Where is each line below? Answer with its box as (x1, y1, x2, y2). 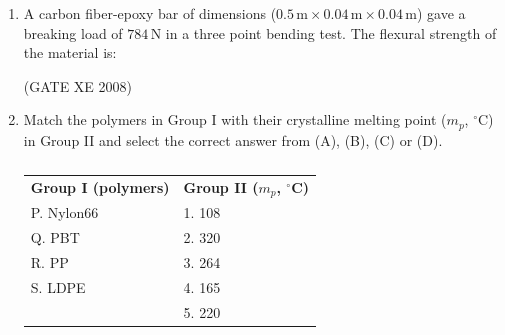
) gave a (416, 3, 466, 23)
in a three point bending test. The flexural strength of (165, 22, 497, 43)
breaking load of (23, 22, 123, 43)
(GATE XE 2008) (23, 75, 133, 96)
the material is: (23, 42, 117, 63)
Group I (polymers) (30, 177, 170, 198)
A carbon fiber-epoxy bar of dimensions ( (23, 3, 277, 23)
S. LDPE (30, 276, 86, 297)
